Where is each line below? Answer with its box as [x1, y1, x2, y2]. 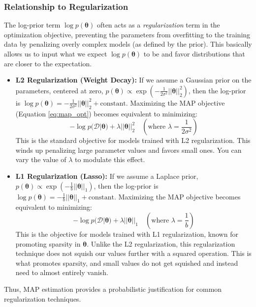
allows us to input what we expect [4, 49, 107, 58]
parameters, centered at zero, [15, 85, 103, 95]
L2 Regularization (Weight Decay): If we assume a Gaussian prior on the [15, 75, 252, 85]
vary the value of [15, 154, 66, 165]
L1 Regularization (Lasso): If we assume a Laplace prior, [15, 170, 198, 181]
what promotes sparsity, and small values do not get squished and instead [15, 257, 238, 268]
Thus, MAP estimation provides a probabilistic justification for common [4, 283, 222, 294]
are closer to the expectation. [4, 58, 92, 68]
